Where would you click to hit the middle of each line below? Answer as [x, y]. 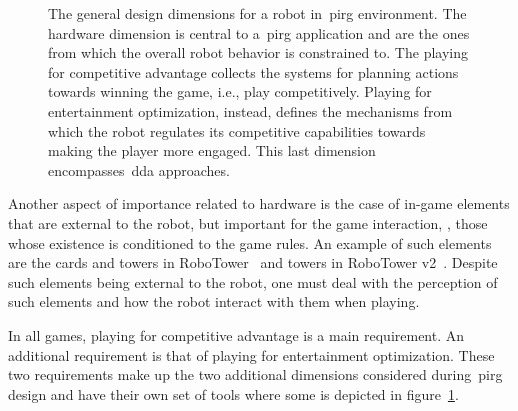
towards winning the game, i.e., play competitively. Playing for [240, 91]
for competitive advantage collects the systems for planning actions [253, 71]
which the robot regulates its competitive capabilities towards [237, 130]
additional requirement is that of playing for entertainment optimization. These [251, 354]
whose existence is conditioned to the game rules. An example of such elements [250, 242]
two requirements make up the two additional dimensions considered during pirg [255, 374]
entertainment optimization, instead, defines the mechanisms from [250, 110]
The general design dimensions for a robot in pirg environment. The [257, 13]
